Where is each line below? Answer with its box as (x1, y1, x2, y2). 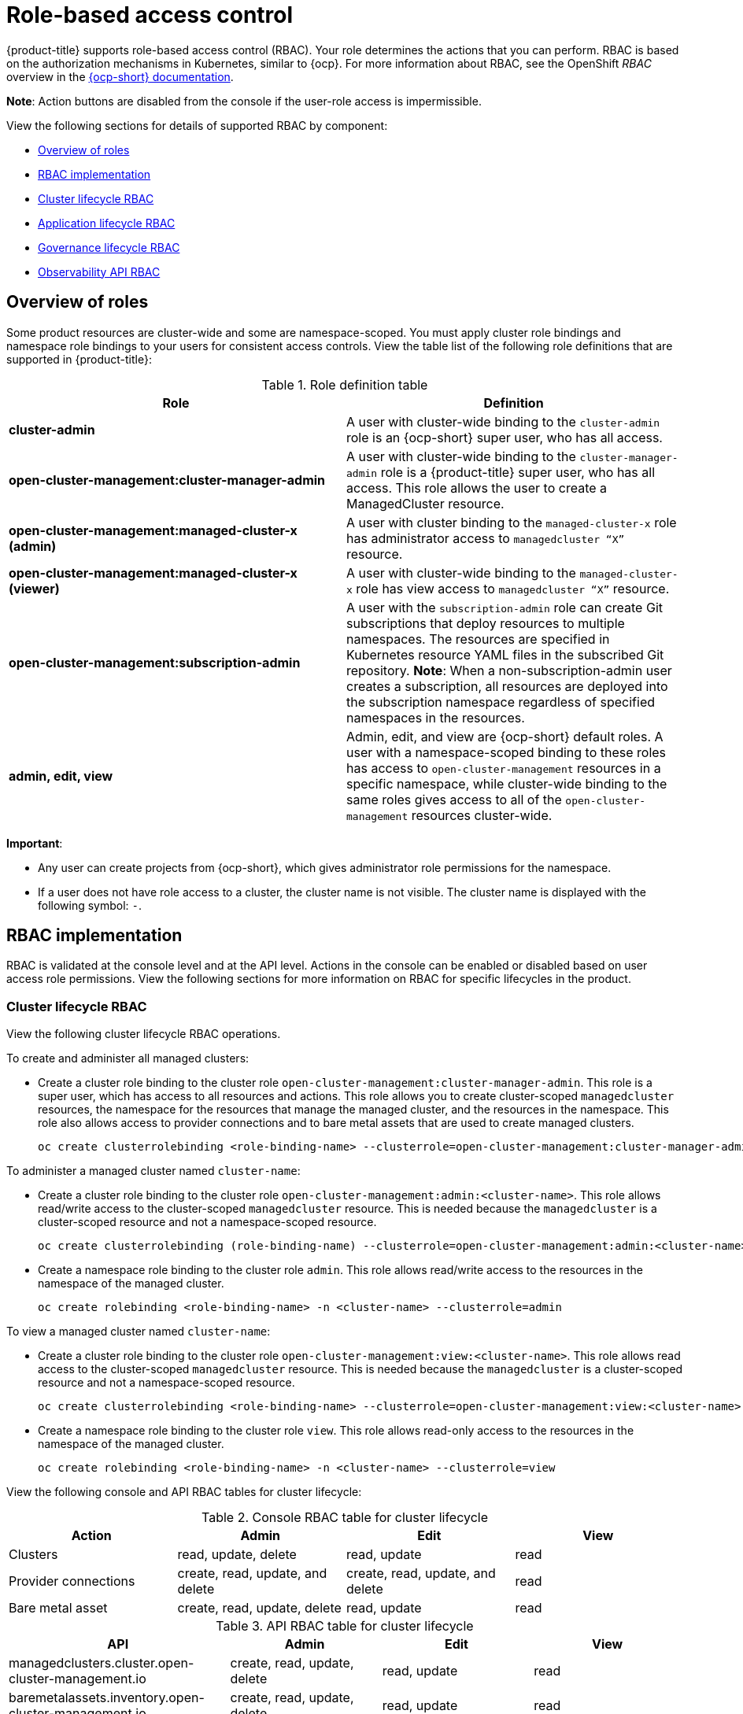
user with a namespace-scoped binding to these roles (346, 744, 667, 760)
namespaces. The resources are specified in (346, 630, 610, 647)
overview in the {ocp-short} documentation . (6, 69, 234, 83)
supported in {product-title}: (6, 352, 152, 366)
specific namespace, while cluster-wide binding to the (346, 775, 667, 792)
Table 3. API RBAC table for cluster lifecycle (216, 1618, 474, 1635)
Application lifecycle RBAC (38, 216, 176, 230)
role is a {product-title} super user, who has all (380, 464, 656, 480)
